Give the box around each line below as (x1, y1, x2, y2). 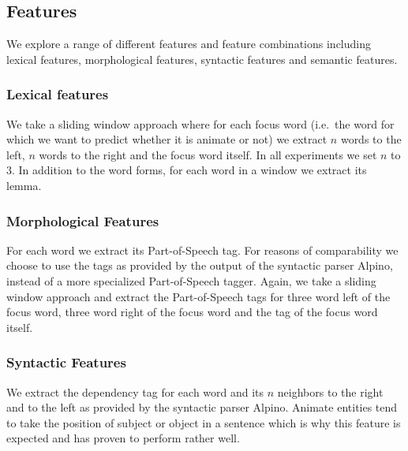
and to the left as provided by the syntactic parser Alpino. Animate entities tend (6, 399, 398, 416)
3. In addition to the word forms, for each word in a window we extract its (6, 162, 367, 178)
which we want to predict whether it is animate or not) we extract (6, 131, 328, 147)
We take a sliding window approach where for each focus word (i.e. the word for (6, 115, 395, 132)
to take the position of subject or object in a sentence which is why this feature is (6, 414, 401, 430)
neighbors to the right (277, 383, 384, 400)
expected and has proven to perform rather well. (6, 430, 240, 446)
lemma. (6, 177, 42, 193)
